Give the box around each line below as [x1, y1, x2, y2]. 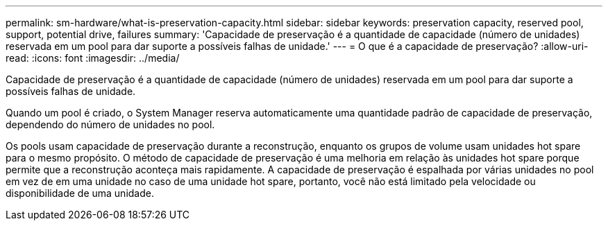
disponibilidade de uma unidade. [6, 187, 154, 199]
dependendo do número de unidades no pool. [6, 119, 215, 130]
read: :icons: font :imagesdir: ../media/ [6, 52, 180, 64]
